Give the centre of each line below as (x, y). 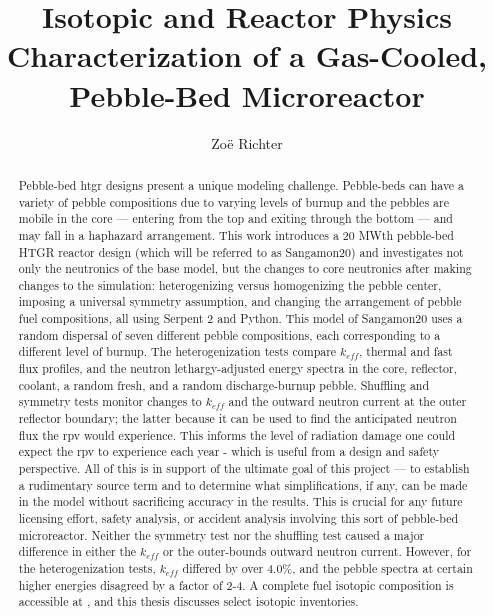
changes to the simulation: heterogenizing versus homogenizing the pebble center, (230, 284)
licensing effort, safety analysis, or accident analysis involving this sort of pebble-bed (238, 518)
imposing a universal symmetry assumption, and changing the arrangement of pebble (240, 301)
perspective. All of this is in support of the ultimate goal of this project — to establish (244, 468)
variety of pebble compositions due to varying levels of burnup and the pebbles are (233, 201)
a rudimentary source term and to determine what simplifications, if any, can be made (243, 484)
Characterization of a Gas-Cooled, (247, 55)
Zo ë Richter (247, 142)
